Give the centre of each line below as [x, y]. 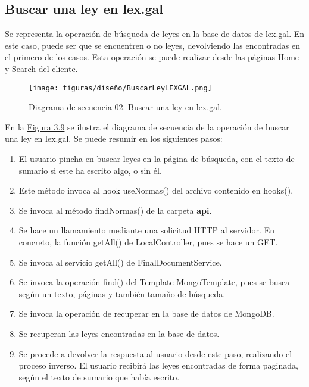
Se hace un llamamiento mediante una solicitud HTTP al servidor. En [146, 230]
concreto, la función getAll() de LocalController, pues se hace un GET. [148, 241]
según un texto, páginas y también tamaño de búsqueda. [122, 293]
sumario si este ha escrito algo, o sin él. [90, 170]
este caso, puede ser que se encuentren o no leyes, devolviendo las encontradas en [153, 45]
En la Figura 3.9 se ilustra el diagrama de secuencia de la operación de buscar [147, 127]
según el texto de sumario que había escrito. [99, 377]
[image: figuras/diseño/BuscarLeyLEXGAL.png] [120, 88]
